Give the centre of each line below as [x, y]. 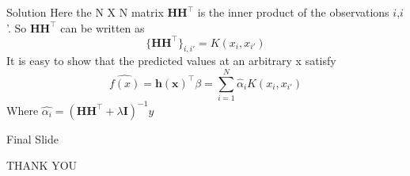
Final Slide [32, 138]
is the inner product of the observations [293, 12]
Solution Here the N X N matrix [85, 12]
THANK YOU [42, 165]
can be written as [102, 27]
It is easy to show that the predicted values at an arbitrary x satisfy [171, 61]
